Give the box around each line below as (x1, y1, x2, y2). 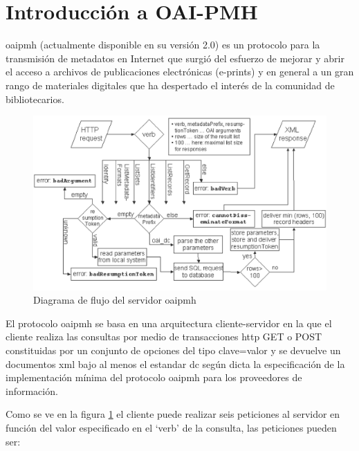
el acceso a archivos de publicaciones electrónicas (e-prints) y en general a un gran (6, 64, 354, 79)
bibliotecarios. (6, 91, 64, 106)
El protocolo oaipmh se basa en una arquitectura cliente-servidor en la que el (6, 315, 332, 330)
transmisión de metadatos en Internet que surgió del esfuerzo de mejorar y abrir (6, 50, 344, 65)
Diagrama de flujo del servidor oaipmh (33, 293, 196, 307)
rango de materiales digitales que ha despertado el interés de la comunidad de (6, 77, 335, 92)
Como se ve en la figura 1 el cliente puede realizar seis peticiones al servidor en (6, 407, 340, 421)
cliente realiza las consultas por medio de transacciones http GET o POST (6, 329, 322, 344)
